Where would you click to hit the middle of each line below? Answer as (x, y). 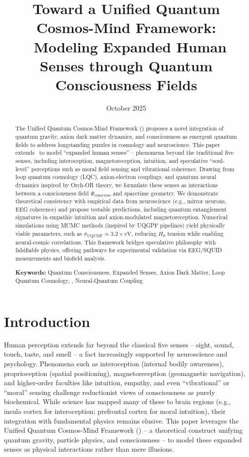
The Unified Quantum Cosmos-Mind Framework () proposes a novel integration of (119, 128)
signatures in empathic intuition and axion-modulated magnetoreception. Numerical (121, 217)
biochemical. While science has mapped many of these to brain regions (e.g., (117, 401)
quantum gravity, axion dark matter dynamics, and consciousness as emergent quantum (126, 136)
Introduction (47, 321)
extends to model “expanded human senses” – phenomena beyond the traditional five (124, 153)
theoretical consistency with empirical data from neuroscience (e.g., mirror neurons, (121, 201)
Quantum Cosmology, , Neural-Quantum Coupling (79, 281)
